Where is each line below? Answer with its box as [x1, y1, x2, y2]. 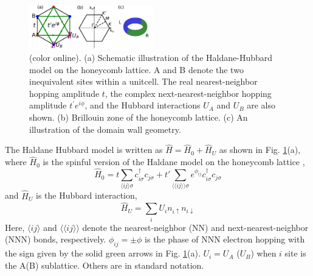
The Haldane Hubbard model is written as [5, 143, 163, 156]
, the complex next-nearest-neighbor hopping [105, 87, 272, 99]
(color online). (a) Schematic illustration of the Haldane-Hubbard [29, 51, 273, 64]
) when [250, 247, 277, 260]
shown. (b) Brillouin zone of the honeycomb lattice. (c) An [29, 111, 248, 124]
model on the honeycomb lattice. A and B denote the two [29, 63, 244, 76]
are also [247, 99, 276, 111]
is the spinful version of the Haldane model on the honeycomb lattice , [43, 155, 305, 168]
